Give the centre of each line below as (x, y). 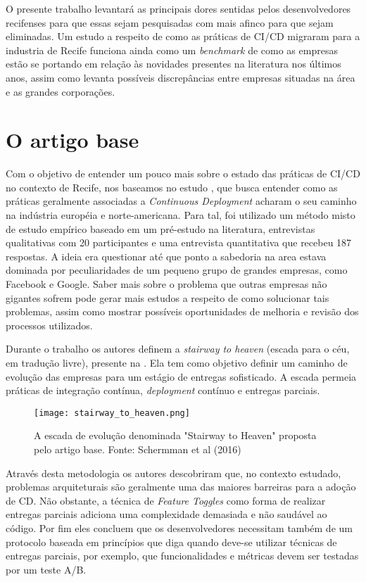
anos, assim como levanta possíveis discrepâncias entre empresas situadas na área (181, 77)
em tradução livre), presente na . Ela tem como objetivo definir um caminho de (177, 362)
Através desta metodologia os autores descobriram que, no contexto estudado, (173, 473)
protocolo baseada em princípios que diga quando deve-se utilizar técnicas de (171, 542)
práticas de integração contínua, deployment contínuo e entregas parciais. (163, 390)
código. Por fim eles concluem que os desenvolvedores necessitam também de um (179, 528)
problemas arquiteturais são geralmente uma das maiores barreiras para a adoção (181, 487)
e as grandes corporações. (61, 91)
